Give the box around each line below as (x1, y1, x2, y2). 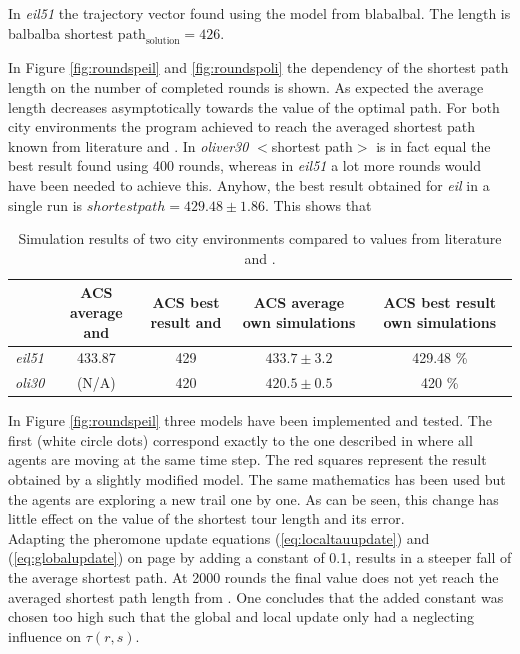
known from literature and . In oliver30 (8, 135, 249, 156)
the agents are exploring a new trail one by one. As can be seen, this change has (8, 488, 499, 509)
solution (145, 36, 180, 47)
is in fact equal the (376, 135, 491, 156)
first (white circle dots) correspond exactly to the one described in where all (8, 429, 473, 450)
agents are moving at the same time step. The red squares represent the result (8, 449, 487, 470)
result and (150, 311, 222, 332)
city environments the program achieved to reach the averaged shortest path (8, 116, 476, 137)
